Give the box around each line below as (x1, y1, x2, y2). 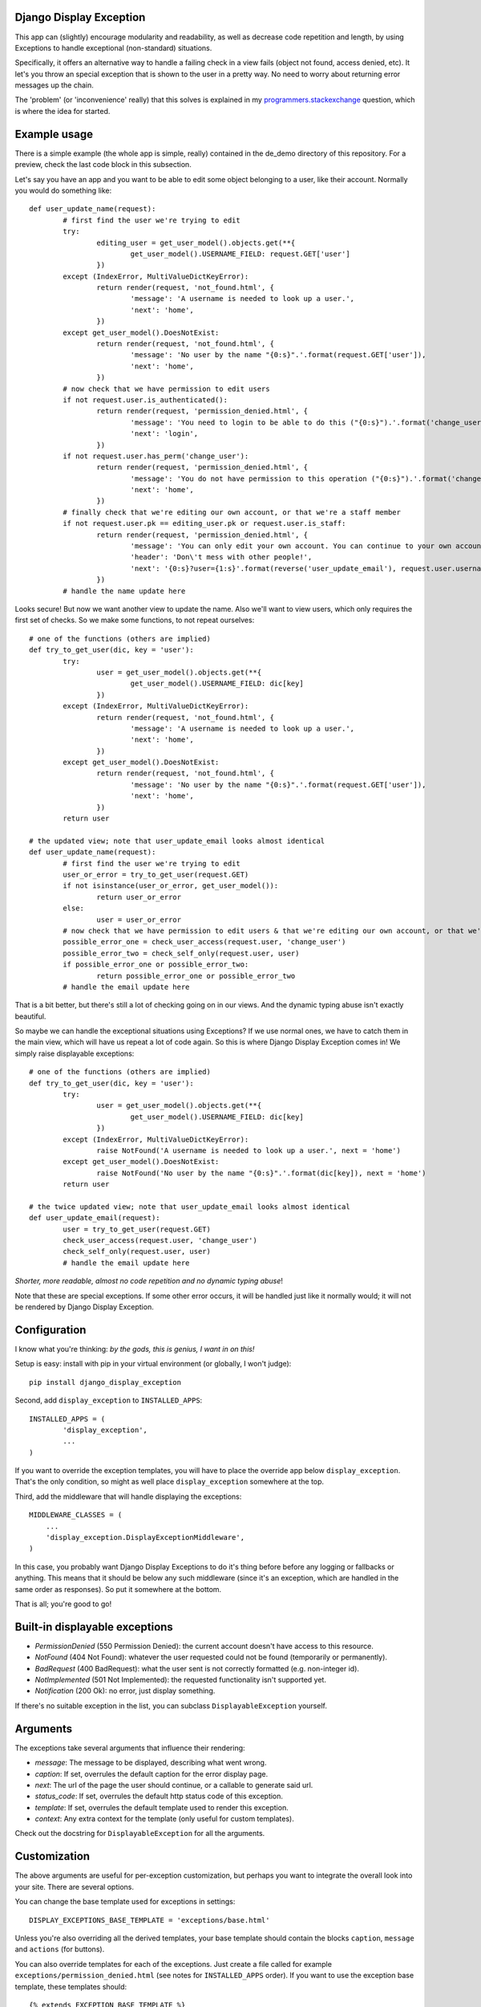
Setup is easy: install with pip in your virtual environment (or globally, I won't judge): (14, 1359, 292, 1369)
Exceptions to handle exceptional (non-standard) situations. (14, 43, 212, 52)
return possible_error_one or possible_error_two (96, 971, 296, 980)
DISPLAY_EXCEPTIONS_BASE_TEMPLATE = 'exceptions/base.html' (29, 1915, 270, 1924)
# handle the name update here (63, 586, 186, 596)
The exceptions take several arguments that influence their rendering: (14, 1743, 245, 1753)
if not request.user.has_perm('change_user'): (63, 451, 249, 461)
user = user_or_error (96, 915, 182, 924)
